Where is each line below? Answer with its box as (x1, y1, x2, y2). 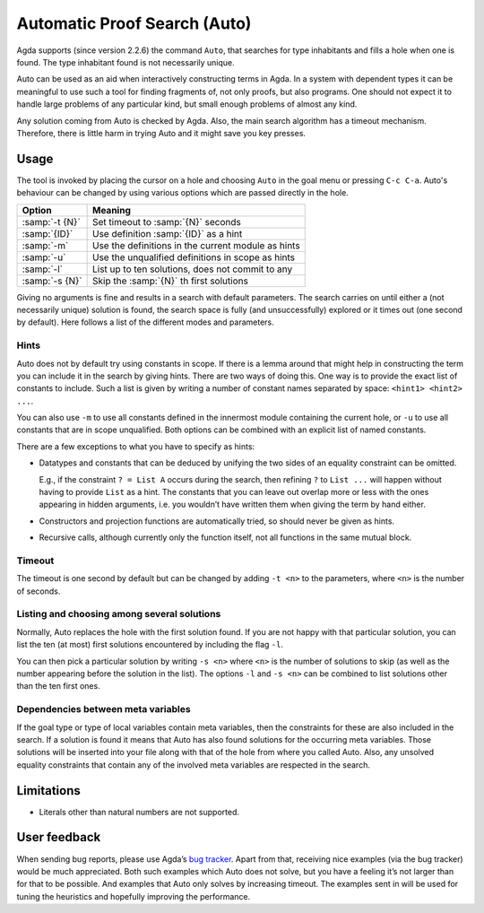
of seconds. (16, 586, 61, 596)
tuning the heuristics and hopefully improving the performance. (16, 891, 251, 901)
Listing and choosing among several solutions (16, 608, 221, 621)
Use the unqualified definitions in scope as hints (92, 251, 296, 264)
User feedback (16, 830, 101, 845)
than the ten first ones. (16, 681, 100, 691)
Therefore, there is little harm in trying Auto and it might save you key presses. (16, 127, 307, 138)
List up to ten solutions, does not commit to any (92, 263, 293, 275)
